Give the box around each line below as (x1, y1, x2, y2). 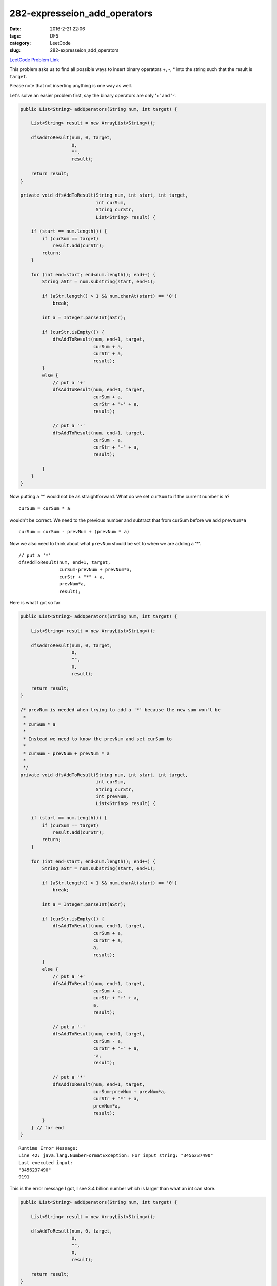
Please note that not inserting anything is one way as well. (9, 83, 132, 89)
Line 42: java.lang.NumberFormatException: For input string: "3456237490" (18, 1152, 213, 1158)
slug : (9, 47, 21, 53)
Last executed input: (18, 1160, 73, 1166)
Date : (9, 26, 22, 32)
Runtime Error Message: (18, 1145, 78, 1151)
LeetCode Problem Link (9, 57, 60, 63)
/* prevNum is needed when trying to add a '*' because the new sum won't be (20, 707, 221, 713)
